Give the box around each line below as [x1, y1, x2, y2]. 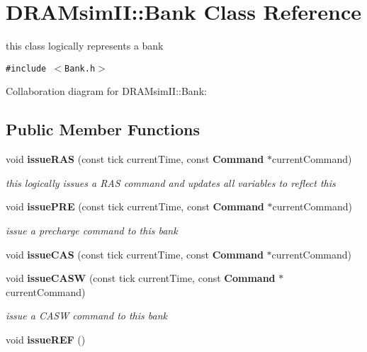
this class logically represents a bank [6, 38, 164, 53]
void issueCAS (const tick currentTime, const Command [6, 246, 264, 261]
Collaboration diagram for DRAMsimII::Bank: [6, 84, 207, 98]
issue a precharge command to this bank [6, 222, 178, 237]
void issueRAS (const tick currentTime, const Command [6, 152, 264, 166]
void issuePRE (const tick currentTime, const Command [6, 199, 264, 214]
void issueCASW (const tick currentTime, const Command [6, 271, 276, 285]
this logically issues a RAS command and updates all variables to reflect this [6, 175, 336, 190]
